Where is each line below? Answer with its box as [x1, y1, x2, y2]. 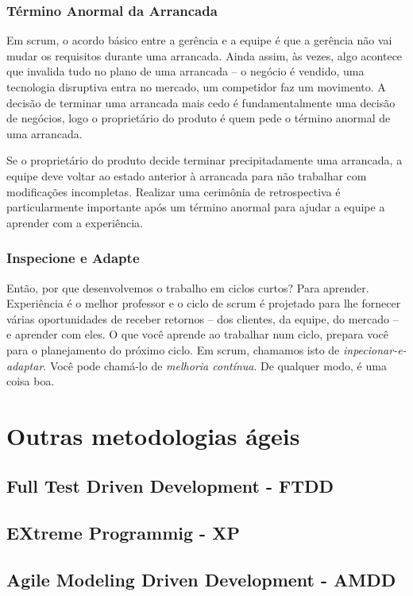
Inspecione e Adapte [6, 248, 140, 268]
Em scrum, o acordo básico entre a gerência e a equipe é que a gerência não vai [6, 32, 392, 48]
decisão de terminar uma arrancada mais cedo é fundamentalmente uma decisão [6, 94, 396, 110]
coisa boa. [6, 373, 55, 389]
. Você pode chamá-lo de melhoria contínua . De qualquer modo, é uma [43, 357, 387, 373]
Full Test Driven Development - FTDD [6, 474, 334, 498]
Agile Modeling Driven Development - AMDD [6, 567, 396, 592]
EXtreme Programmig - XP [6, 521, 240, 545]
